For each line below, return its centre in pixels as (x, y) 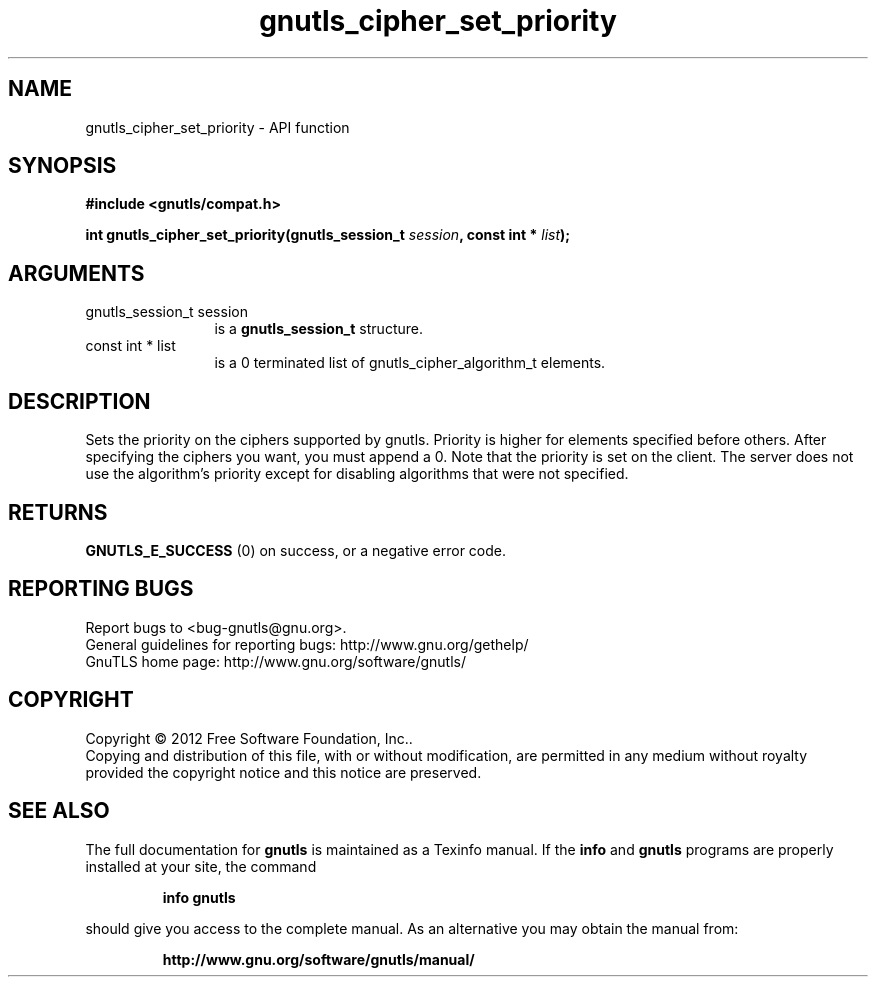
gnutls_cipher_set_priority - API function (217, 127)
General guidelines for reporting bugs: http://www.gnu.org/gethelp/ (307, 644)
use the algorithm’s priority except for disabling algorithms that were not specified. (357, 474)
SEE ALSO (59, 811)
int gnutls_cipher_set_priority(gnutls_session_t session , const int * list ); (328, 235)
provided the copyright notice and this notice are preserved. (283, 772)
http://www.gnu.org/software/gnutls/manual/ (318, 959)
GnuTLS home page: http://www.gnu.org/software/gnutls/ (275, 661)
